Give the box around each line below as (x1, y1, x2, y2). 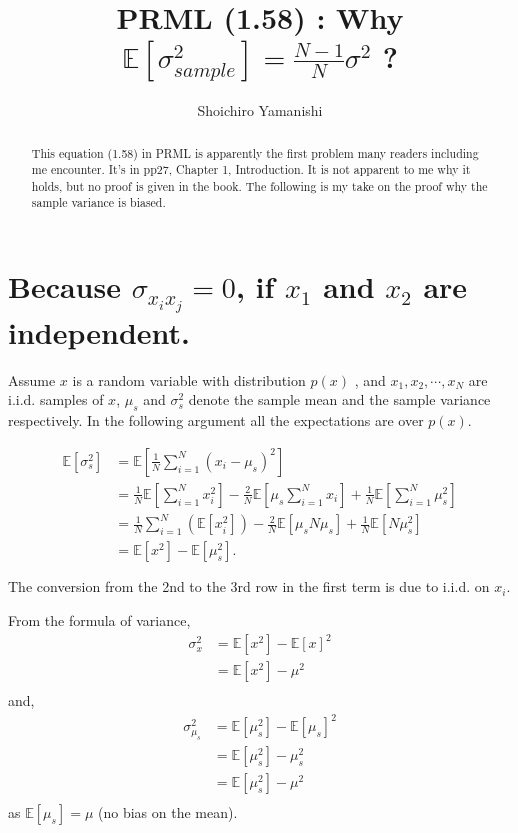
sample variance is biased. (31, 194, 166, 211)
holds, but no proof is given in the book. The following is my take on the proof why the (31, 177, 488, 194)
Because (8, 266, 121, 307)
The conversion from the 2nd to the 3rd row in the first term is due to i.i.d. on (8, 576, 490, 597)
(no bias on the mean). (98, 801, 238, 822)
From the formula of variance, (8, 610, 191, 631)
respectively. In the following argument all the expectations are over (8, 410, 424, 431)
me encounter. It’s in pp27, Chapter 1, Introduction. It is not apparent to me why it (31, 161, 471, 178)
